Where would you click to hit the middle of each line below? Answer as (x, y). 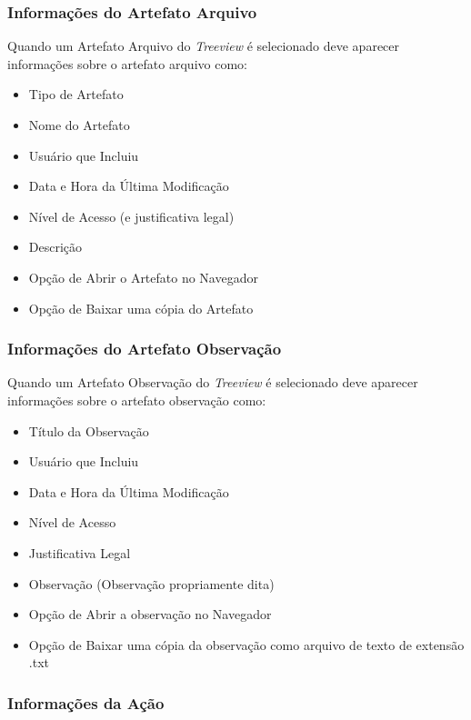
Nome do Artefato (79, 125)
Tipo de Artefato (76, 94)
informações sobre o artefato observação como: (137, 400)
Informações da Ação (86, 702)
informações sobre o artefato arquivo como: (127, 63)
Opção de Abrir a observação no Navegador (150, 614)
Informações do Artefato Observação (145, 349)
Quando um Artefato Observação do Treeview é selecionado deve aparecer (213, 382)
